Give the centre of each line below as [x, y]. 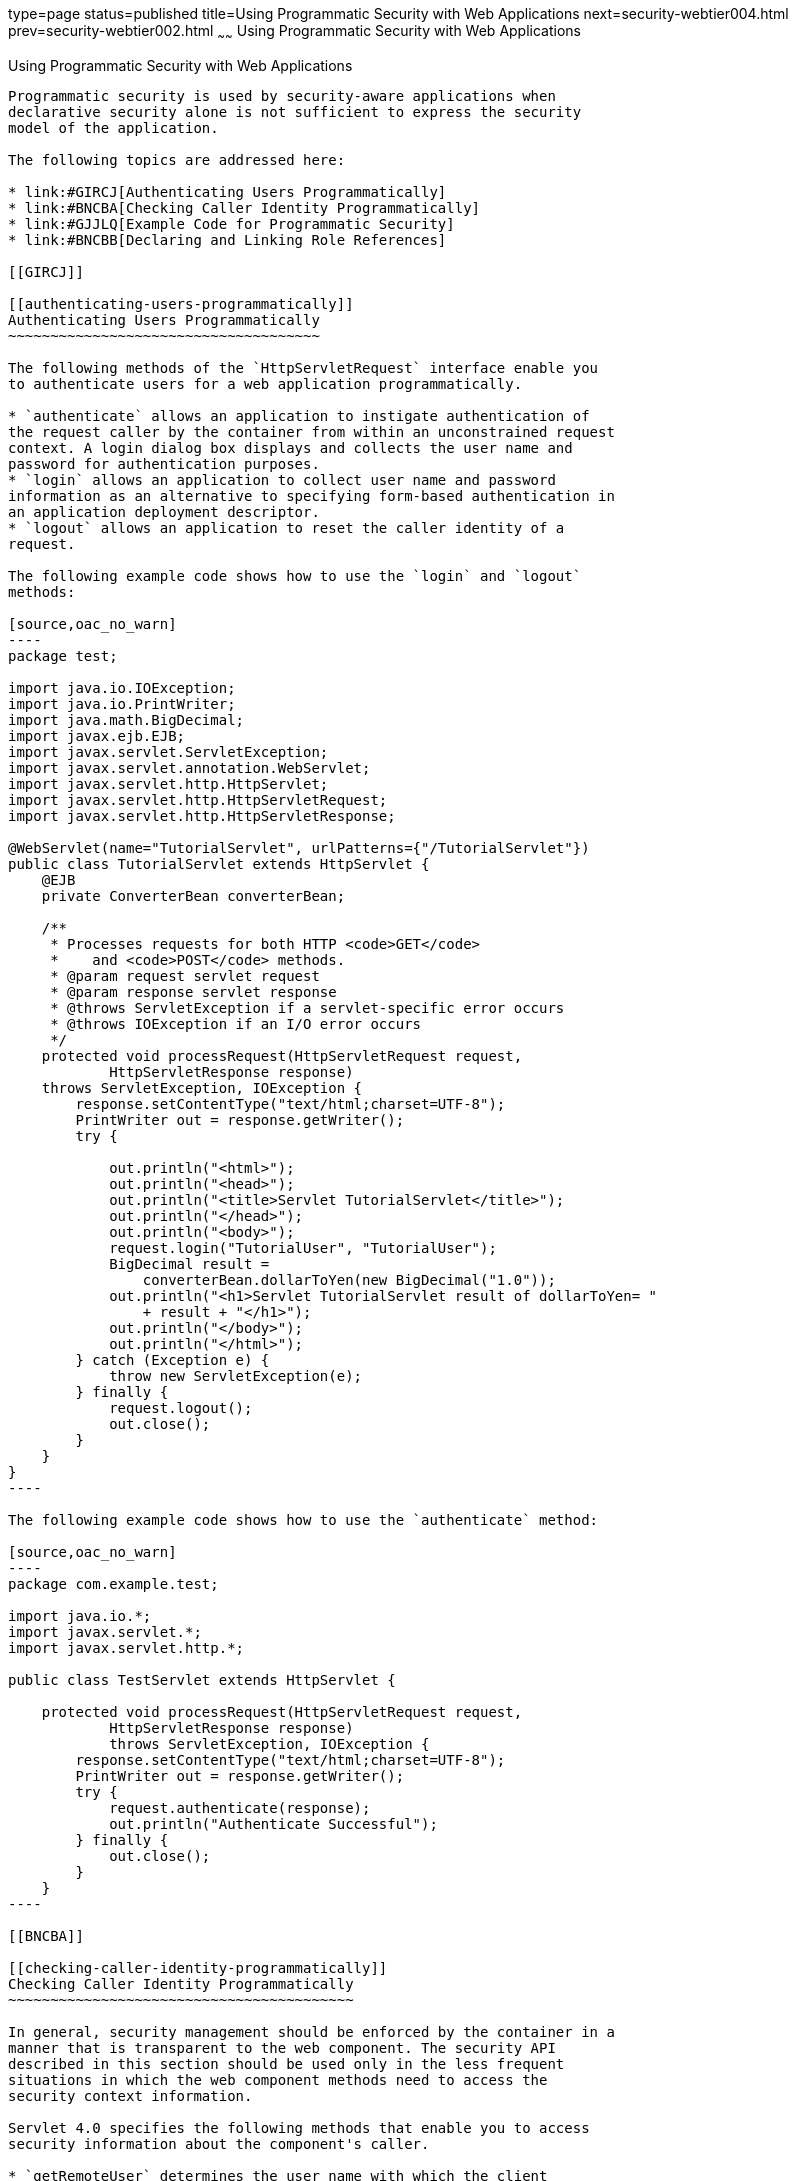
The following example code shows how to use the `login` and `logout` [295, 575]
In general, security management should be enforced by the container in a [311, 2031]
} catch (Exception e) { [172, 1359]
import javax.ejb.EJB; [97, 735]
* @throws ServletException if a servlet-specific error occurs [307, 1007]
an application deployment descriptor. [164, 511]
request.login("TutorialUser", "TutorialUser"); [303, 1247]
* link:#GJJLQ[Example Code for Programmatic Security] [231, 223]
